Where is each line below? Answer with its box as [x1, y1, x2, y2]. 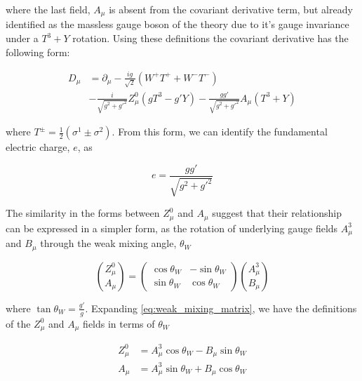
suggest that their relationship [212, 206, 342, 220]
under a [6, 31, 39, 46]
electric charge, [6, 140, 70, 154]
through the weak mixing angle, [40, 236, 177, 250]
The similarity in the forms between [6, 206, 160, 220]
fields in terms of [83, 316, 155, 330]
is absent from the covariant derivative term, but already [109, 2, 353, 16]
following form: [6, 44, 70, 59]
